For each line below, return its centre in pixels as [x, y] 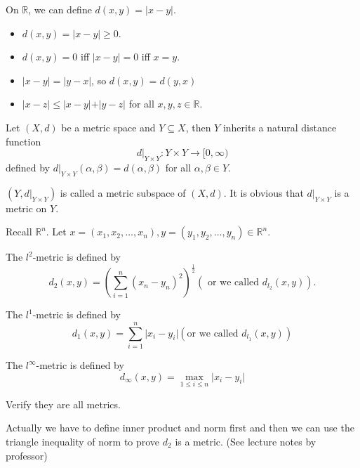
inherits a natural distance [280, 127]
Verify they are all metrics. [63, 404]
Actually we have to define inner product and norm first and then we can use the [180, 428]
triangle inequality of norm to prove [83, 442]
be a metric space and [108, 127]
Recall [19, 232]
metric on [26, 208]
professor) [27, 455]
